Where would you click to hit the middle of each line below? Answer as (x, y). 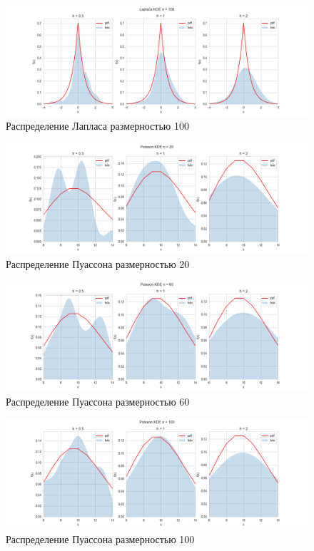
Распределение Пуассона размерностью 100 (100, 539)
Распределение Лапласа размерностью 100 (97, 126)
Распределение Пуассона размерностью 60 (98, 401)
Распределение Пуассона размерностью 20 (98, 263)
